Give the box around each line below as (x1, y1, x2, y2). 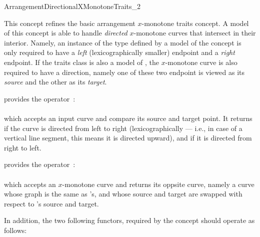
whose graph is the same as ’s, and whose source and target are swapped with (4, 188, 242, 199)
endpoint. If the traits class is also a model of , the (4, 56, 159, 67)
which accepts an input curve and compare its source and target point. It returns (4, 112, 252, 123)
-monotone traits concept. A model (141, 17, 249, 28)
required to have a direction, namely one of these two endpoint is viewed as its (4, 66, 245, 77)
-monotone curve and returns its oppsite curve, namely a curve (62, 178, 254, 189)
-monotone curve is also (165, 56, 237, 67)
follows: (4, 224, 27, 235)
